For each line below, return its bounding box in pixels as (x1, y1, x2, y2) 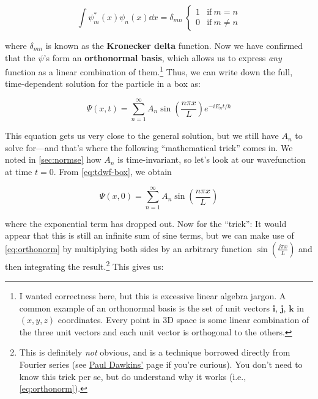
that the (5, 51, 35, 64)
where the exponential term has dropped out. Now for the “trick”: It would (5, 217, 287, 229)
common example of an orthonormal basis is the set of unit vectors (19, 301, 270, 314)
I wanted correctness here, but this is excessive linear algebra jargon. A (19, 289, 286, 302)
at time (5, 165, 32, 177)
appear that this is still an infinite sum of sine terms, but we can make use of (5, 229, 294, 242)
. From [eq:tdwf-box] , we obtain (53, 165, 172, 177)
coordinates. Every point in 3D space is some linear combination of (57, 313, 309, 326)
